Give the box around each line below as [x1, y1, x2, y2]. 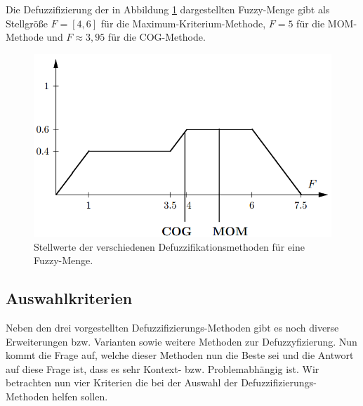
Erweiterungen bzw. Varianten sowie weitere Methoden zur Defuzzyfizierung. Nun [6, 334, 357, 348]
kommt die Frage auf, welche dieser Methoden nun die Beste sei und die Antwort [6, 348, 354, 362]
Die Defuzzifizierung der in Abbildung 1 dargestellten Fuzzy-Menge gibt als [6, 2, 330, 16]
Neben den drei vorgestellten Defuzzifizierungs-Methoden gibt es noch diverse [6, 320, 339, 335]
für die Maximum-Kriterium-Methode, [100, 15, 266, 30]
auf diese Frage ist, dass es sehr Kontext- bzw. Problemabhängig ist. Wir [6, 361, 319, 376]
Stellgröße [6, 15, 48, 30]
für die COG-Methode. [107, 30, 206, 44]
